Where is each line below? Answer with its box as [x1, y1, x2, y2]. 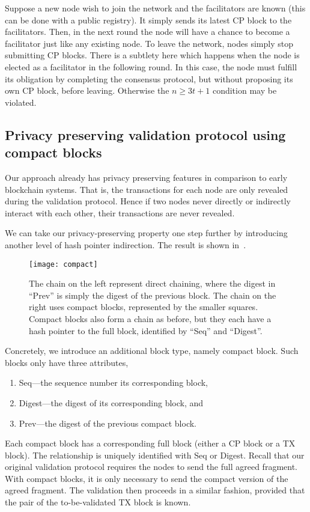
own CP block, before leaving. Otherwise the [5, 84, 169, 97]
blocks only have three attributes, [5, 356, 129, 368]
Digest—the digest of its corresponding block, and [19, 396, 204, 409]
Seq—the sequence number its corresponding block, [19, 376, 208, 389]
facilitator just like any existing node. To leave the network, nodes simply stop [5, 37, 293, 49]
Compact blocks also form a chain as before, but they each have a [29, 312, 272, 325]
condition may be [212, 84, 277, 97]
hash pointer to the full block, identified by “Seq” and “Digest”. [29, 324, 263, 337]
